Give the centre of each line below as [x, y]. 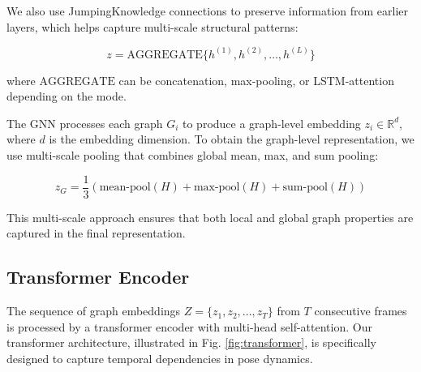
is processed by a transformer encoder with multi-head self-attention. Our [189, 326]
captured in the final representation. [96, 233]
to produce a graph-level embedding [272, 123]
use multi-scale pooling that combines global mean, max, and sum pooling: [193, 155]
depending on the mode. [67, 96]
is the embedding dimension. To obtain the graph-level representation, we [232, 139]
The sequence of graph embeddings [94, 311]
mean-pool [125, 188]
